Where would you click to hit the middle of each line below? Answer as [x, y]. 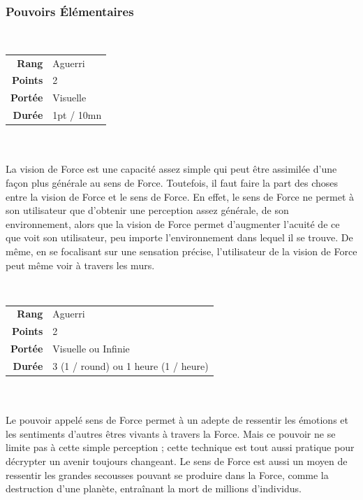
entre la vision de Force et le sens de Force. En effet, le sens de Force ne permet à [180, 196]
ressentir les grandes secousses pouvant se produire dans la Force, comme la [167, 474]
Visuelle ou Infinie [91, 349]
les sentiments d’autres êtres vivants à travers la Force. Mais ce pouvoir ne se [171, 433]
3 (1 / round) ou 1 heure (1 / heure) [131, 366]
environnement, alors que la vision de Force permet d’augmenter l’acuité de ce [173, 223]
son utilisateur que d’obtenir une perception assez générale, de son [147, 210]
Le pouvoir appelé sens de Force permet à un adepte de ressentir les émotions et [177, 420]
